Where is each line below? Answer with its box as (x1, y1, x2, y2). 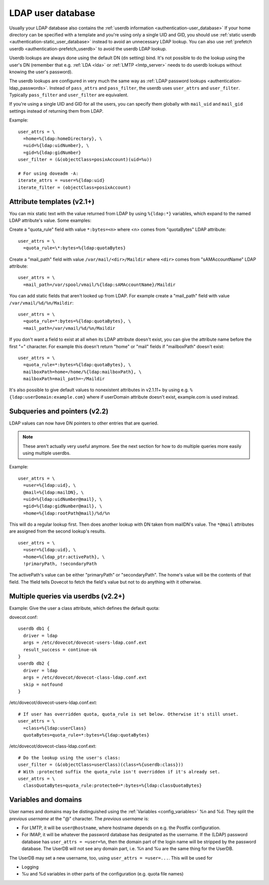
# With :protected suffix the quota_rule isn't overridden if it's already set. (18, 769, 221, 774)
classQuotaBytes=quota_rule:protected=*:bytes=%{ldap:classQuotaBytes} (23, 783, 202, 788)
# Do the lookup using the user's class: (18, 755, 121, 760)
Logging (21, 864, 39, 870)
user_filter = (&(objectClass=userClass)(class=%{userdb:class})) (18, 762, 184, 767)
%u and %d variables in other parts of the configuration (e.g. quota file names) (21, 871, 184, 877)
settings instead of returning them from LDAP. (9, 108, 104, 114)
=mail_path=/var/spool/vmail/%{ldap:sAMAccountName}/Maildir (23, 282, 176, 288)
